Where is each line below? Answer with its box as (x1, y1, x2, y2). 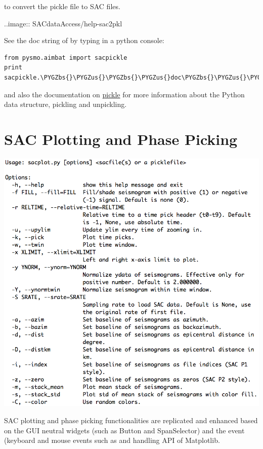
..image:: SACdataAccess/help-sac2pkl (4, 18, 122, 28)
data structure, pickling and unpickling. (4, 99, 127, 109)
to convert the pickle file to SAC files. (4, 1, 120, 11)
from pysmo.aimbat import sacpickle (4, 54, 127, 61)
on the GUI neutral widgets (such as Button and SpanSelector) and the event (4, 425, 245, 435)
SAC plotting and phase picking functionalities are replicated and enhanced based (4, 415, 258, 426)
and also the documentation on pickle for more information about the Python (4, 89, 245, 99)
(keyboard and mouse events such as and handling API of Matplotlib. (4, 435, 220, 445)
